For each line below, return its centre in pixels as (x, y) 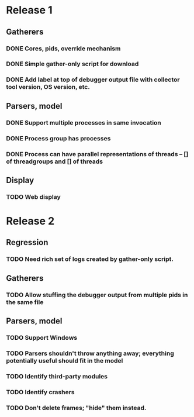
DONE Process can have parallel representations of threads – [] (97, 154)
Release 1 (29, 10)
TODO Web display (34, 197)
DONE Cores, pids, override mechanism (63, 49)
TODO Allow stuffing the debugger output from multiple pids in (97, 295)
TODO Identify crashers (40, 392)
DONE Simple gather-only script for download (72, 64)
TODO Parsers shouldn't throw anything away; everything (90, 353)
